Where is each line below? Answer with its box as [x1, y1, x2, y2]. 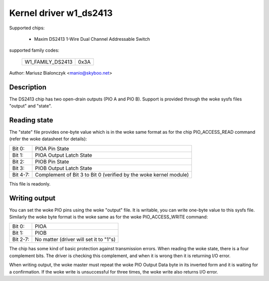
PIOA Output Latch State [35, 152, 92, 159]
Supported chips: [9, 25, 45, 31]
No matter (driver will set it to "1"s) [35, 236, 116, 243]
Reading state [9, 116, 53, 124]
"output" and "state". [9, 103, 52, 109]
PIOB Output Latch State [35, 165, 92, 172]
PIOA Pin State [35, 145, 69, 152]
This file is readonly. [9, 181, 51, 187]
